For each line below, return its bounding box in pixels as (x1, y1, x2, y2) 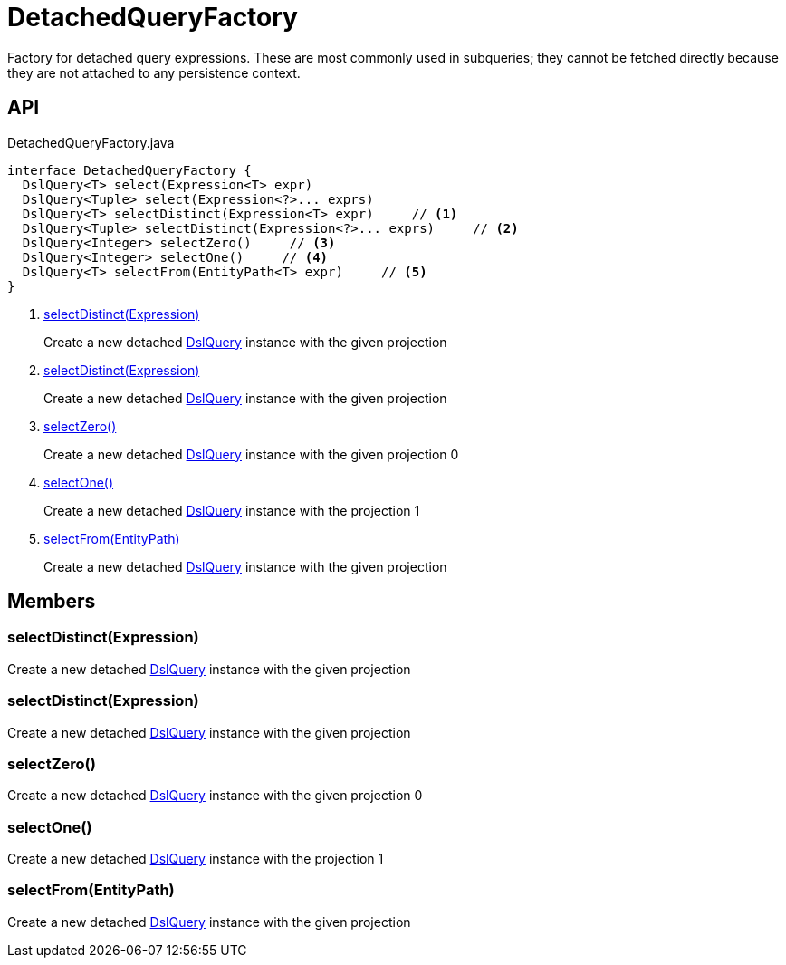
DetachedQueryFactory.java (7, 134, 175, 150)
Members (7, 590, 96, 613)
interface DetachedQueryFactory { (7, 162, 252, 178)
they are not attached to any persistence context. (7, 64, 301, 81)
